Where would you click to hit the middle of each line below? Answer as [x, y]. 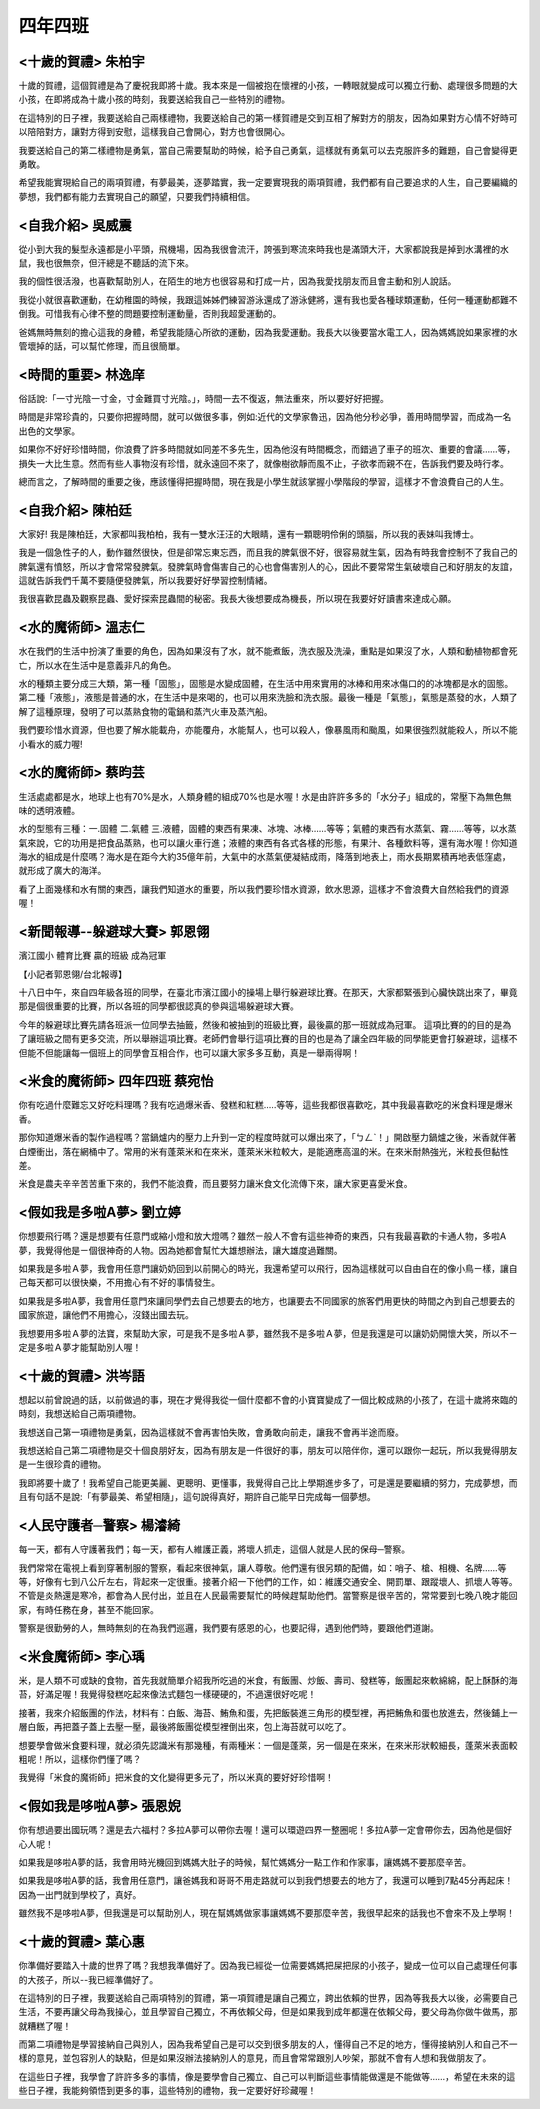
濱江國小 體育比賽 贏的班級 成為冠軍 [92, 956]
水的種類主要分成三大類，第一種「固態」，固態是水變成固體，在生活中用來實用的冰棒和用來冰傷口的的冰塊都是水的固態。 [266, 684]
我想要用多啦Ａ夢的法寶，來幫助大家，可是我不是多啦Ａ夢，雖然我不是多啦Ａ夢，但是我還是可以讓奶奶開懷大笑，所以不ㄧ [268, 1333]
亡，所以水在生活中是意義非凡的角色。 [97, 665]
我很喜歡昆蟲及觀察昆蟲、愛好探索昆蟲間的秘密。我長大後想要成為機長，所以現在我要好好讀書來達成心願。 [237, 599]
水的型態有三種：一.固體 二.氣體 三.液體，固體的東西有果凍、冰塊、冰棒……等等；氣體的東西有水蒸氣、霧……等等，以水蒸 [267, 829]
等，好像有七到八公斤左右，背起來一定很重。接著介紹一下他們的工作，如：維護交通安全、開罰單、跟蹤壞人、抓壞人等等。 [268, 1581]
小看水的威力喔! [51, 744]
